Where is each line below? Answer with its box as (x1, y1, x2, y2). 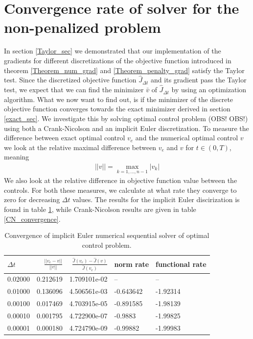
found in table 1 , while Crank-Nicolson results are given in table (4, 204, 196, 214)
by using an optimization (171, 84, 247, 95)
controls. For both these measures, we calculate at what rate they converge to (4, 184, 237, 195)
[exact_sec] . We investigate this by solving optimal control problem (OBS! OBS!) (4, 113, 248, 123)
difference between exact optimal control (4, 132, 125, 143)
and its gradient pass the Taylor (151, 75, 247, 85)
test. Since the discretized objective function (4, 75, 137, 85)
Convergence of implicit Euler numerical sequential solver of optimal (4, 230, 209, 240)
